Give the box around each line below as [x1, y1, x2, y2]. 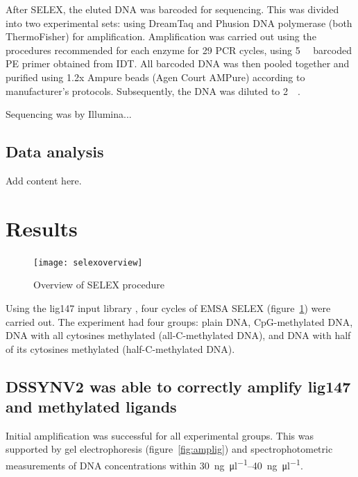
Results [6, 214, 78, 242]
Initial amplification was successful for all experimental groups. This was [6, 428, 314, 442]
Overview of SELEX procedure [33, 277, 164, 292]
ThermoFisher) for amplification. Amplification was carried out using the [6, 29, 316, 44]
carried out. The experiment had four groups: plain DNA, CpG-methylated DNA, [6, 314, 353, 329]
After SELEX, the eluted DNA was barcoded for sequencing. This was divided [6, 2, 339, 16]
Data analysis [6, 141, 104, 162]
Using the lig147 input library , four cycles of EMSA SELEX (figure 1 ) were [6, 300, 331, 315]
